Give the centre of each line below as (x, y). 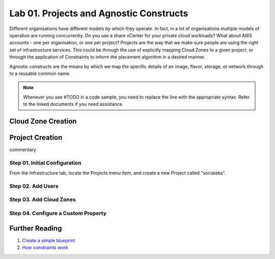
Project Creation (36, 137)
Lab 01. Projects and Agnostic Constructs (99, 13)
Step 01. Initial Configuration (45, 163)
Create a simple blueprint (49, 240)
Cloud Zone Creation (43, 121)
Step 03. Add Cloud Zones (43, 200)
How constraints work (45, 248)
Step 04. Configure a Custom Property (58, 213)
